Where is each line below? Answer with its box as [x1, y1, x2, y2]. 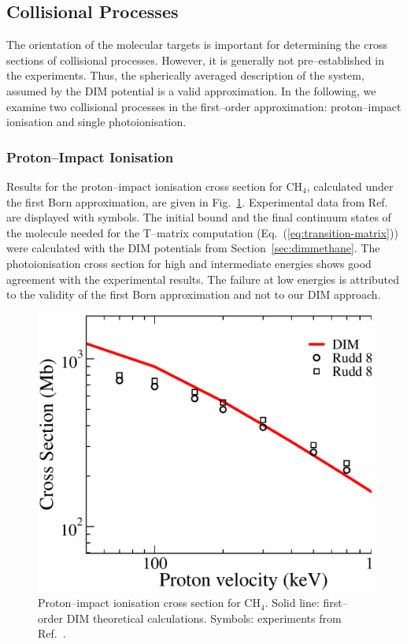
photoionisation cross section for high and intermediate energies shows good [6, 255, 372, 271]
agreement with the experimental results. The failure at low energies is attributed [6, 270, 400, 287]
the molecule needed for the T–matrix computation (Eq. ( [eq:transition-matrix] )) [6, 224, 398, 240]
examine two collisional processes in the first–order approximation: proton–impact [6, 98, 401, 114]
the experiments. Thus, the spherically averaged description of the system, [6, 67, 364, 84]
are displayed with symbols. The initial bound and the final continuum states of [6, 209, 391, 225]
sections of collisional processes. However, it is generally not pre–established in [6, 51, 384, 68]
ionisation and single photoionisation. [6, 114, 187, 130]
